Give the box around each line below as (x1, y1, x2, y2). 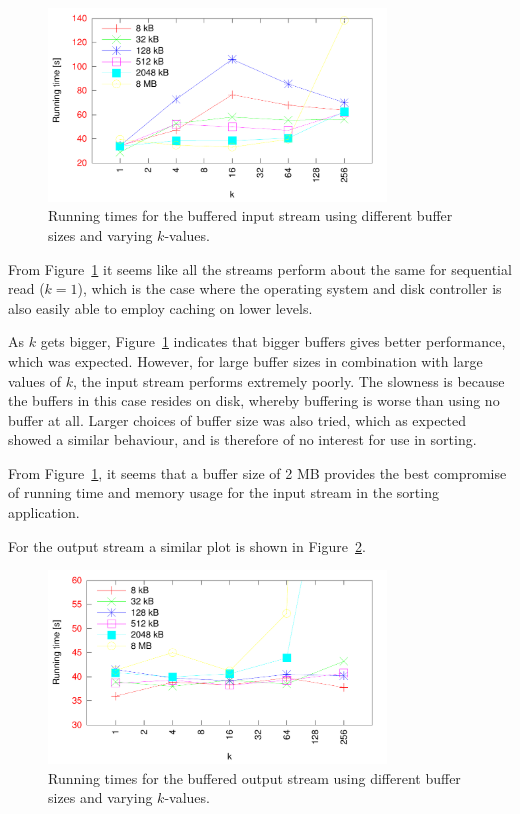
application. (8, 502, 80, 523)
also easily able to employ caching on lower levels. (8, 297, 313, 318)
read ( (8, 278, 45, 299)
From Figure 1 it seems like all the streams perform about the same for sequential (8, 258, 512, 279)
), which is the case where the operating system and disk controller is (77, 278, 502, 299)
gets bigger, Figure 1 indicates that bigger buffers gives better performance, (40, 331, 506, 352)
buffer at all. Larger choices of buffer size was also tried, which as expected (8, 409, 467, 430)
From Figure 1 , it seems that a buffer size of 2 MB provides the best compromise (8, 462, 507, 483)
